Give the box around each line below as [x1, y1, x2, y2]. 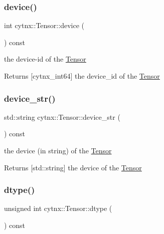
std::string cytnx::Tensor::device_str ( [4, 111, 120, 122]
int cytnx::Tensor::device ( [4, 20, 84, 31]
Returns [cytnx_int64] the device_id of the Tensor [4, 71, 160, 81]
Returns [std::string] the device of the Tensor [4, 162, 142, 172]
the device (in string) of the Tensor [4, 145, 112, 155]
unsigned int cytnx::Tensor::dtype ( [4, 203, 112, 213]
